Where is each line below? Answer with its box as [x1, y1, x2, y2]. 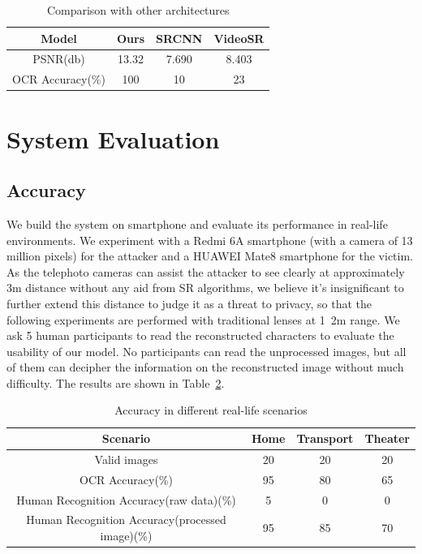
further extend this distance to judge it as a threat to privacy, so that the [6, 294, 372, 311]
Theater [364, 430, 410, 447]
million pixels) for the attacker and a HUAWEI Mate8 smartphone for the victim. [6, 247, 414, 264]
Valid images [94, 450, 158, 467]
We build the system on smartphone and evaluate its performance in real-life [6, 215, 388, 232]
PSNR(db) [32, 50, 85, 67]
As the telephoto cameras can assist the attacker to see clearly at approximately [6, 263, 405, 280]
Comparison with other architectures [46, 2, 230, 18]
